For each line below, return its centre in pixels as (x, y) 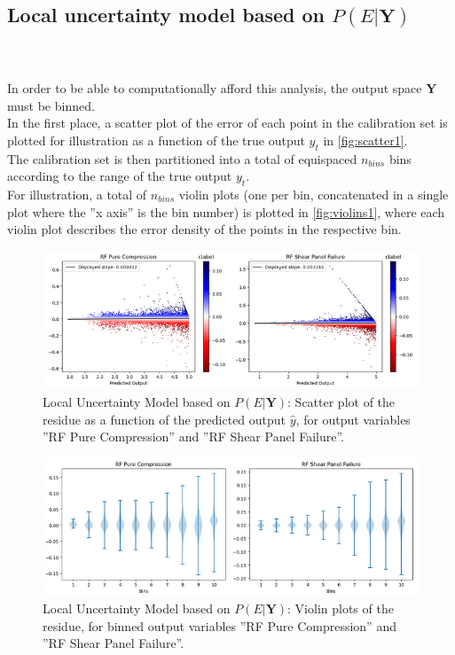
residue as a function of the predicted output (165, 419)
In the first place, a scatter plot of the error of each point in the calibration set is (227, 123)
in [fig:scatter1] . (365, 140)
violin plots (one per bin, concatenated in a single (314, 194)
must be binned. (51, 105)
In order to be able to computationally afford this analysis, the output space (215, 87)
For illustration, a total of (77, 194)
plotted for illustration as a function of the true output (156, 140)
